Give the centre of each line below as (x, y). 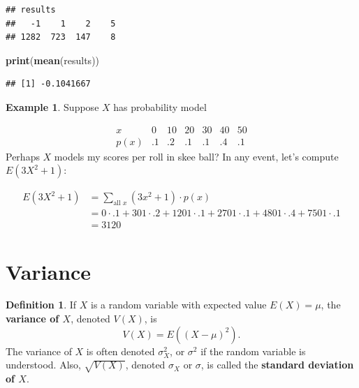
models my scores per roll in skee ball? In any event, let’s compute (196, 156)
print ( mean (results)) (53, 60)
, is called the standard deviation (277, 365)
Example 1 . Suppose (52, 106)
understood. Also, (43, 365)
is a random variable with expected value (179, 305)
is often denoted (120, 351)
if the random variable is (253, 351)
